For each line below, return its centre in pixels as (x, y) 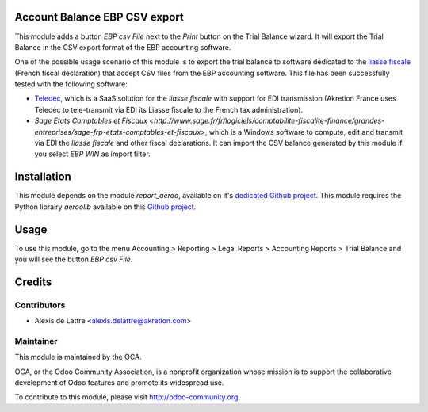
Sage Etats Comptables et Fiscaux (91, 121)
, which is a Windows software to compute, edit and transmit (304, 132)
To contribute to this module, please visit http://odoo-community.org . (128, 397)
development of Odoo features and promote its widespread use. (119, 383)
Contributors (40, 305)
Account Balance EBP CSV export (99, 17)
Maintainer (36, 341)
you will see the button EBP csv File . (74, 259)
